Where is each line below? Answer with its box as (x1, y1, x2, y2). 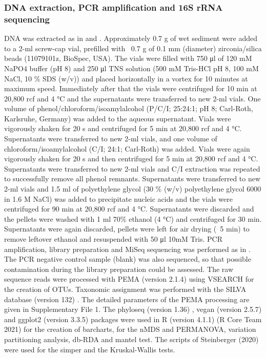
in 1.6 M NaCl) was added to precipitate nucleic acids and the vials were (4, 193, 233, 204)
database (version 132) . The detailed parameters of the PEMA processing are (4, 293, 250, 304)
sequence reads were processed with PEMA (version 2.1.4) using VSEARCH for (4, 273, 254, 284)
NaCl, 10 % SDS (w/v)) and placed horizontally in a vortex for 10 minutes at (4, 73, 248, 83)
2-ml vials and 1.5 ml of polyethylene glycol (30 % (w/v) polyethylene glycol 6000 (4, 183, 261, 194)
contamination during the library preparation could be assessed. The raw (4, 263, 234, 274)
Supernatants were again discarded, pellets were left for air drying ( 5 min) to (4, 223, 250, 234)
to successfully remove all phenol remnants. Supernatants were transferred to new (4, 173, 261, 184)
